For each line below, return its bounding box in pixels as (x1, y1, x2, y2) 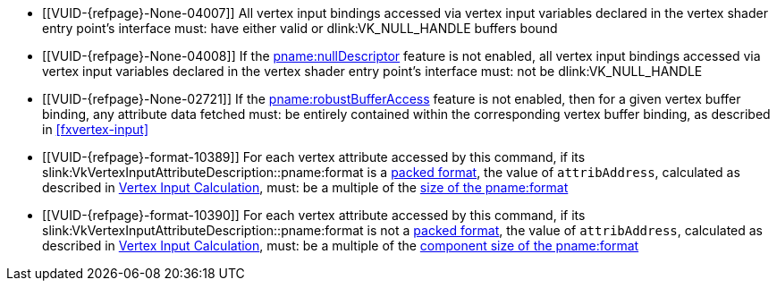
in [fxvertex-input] (42, 122, 149, 137)
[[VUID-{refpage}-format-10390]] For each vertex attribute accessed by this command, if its (42, 208, 586, 223)
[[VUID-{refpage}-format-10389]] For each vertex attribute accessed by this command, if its (42, 149, 586, 165)
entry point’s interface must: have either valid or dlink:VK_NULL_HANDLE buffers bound (42, 21, 558, 36)
